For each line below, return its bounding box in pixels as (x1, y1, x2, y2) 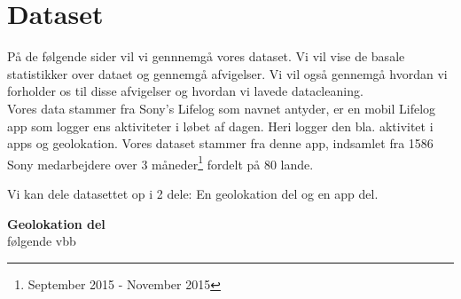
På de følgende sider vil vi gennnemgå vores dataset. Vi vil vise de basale (7, 47, 405, 66)
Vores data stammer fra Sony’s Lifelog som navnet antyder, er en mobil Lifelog (7, 98, 436, 117)
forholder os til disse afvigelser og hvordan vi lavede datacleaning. (7, 82, 363, 100)
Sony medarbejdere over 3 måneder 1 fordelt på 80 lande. (7, 152, 314, 173)
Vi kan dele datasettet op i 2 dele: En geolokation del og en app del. (7, 184, 379, 202)
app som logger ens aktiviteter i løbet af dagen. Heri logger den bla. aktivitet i (7, 116, 434, 135)
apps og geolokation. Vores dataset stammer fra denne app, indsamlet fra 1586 (7, 134, 434, 153)
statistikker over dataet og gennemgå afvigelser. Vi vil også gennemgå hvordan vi (7, 64, 448, 83)
